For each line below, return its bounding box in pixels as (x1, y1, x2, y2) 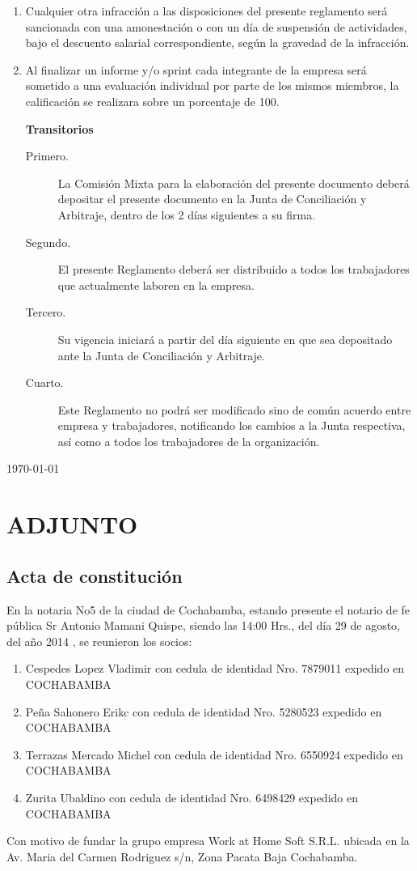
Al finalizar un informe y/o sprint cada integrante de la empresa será (25, 61, 367, 78)
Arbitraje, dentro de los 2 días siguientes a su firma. (57, 206, 316, 223)
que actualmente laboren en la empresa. (57, 276, 255, 293)
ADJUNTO (6, 508, 138, 541)
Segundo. (25, 233, 71, 250)
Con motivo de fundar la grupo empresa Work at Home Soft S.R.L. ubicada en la (6, 832, 410, 849)
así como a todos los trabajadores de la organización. (57, 432, 320, 449)
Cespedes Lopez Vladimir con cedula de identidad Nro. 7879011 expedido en (25, 660, 405, 677)
